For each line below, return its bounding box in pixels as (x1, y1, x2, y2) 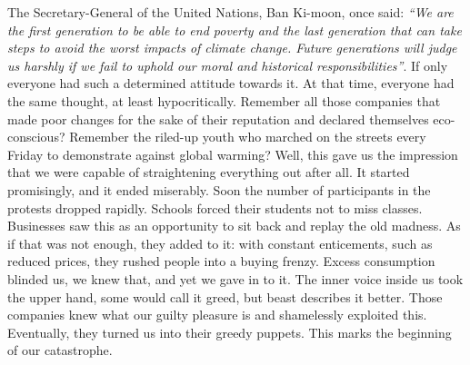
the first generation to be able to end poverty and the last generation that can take (7, 20, 462, 39)
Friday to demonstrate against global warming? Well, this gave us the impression (7, 144, 458, 163)
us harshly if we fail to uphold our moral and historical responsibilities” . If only (7, 55, 448, 74)
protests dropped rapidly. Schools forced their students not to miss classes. (7, 198, 423, 217)
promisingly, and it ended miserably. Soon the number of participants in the (7, 180, 431, 199)
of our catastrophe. (7, 340, 113, 360)
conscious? (7, 127, 65, 146)
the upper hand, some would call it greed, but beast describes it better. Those (7, 287, 443, 306)
